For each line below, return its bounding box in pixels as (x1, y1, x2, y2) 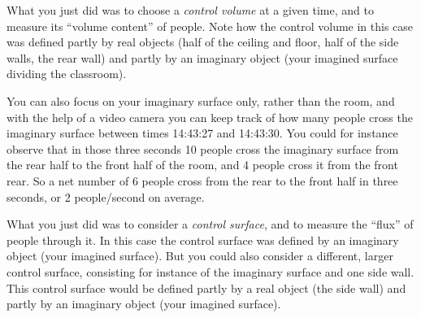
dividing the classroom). (7, 65, 127, 82)
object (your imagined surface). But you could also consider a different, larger (7, 247, 393, 264)
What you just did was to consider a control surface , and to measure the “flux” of (7, 216, 414, 233)
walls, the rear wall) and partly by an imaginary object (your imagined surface (7, 49, 398, 66)
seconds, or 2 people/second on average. (7, 188, 205, 205)
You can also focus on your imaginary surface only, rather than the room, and (7, 92, 395, 109)
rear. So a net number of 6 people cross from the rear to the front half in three (7, 172, 398, 189)
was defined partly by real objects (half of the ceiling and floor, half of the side (7, 33, 399, 50)
